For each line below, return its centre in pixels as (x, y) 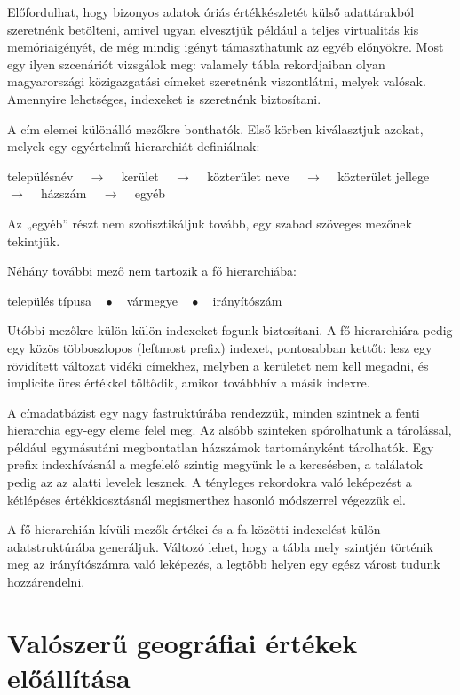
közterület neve (248, 176)
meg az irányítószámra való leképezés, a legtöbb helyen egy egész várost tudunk (224, 564)
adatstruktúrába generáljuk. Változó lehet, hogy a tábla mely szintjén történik (220, 546)
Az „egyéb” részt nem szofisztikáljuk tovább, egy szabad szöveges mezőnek (210, 223)
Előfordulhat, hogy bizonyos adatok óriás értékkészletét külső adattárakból (211, 12)
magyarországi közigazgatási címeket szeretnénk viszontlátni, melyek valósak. (217, 81)
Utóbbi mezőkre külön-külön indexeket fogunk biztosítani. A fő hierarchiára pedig (230, 330)
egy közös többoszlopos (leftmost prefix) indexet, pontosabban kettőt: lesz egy (220, 347)
